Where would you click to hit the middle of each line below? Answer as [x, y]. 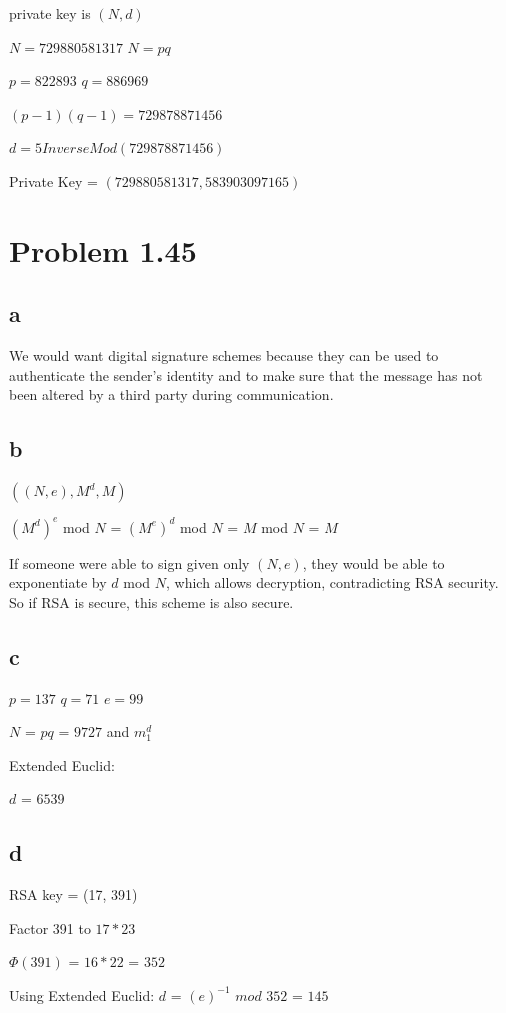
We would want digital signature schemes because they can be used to [224, 355]
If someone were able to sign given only [129, 562]
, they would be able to [373, 562]
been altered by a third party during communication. [171, 394]
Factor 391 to [50, 927]
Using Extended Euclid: [82, 994]
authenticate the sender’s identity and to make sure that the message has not [246, 374]
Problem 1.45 [103, 249]
